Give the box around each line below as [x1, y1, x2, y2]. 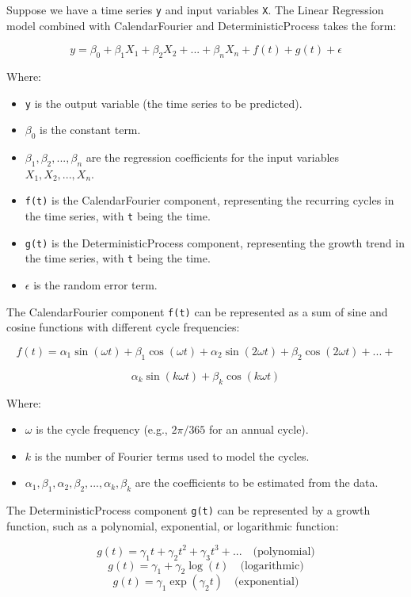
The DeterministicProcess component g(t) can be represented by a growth [6, 502, 371, 519]
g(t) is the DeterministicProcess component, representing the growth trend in [25, 234, 405, 251]
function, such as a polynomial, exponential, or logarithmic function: [6, 517, 339, 534]
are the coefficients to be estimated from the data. [135, 474, 379, 491]
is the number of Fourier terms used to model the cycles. [34, 447, 310, 464]
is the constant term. [40, 121, 141, 138]
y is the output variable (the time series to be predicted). [25, 94, 303, 111]
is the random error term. [33, 277, 158, 293]
